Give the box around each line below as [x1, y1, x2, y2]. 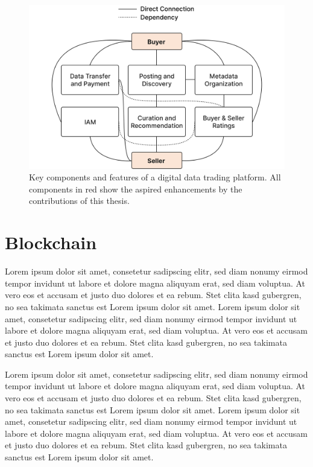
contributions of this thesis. [29, 194, 130, 207]
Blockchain [5, 230, 97, 255]
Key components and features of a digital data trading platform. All [29, 171, 281, 183]
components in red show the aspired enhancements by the [29, 182, 242, 195]
